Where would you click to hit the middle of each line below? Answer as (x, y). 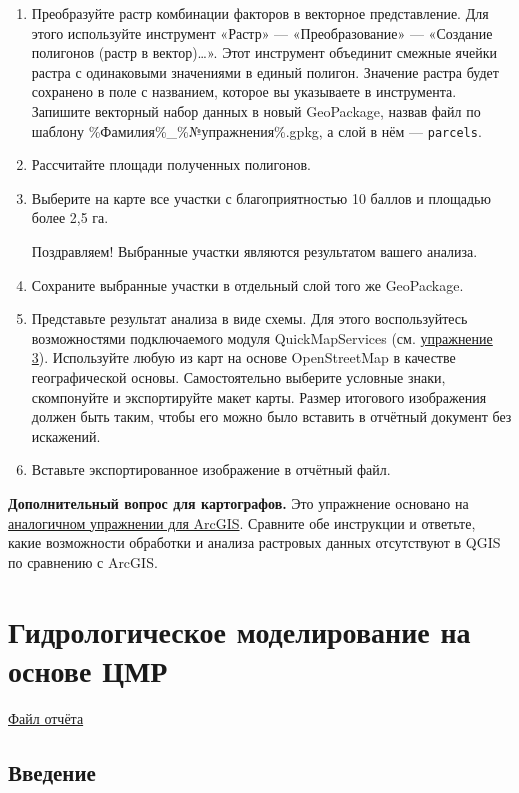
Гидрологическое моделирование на (239, 630)
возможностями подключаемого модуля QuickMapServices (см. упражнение (262, 337)
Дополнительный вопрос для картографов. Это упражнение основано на (238, 502)
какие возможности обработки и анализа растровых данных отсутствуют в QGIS (254, 542)
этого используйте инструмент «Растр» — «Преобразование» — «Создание (262, 32)
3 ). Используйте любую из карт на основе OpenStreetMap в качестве (243, 357)
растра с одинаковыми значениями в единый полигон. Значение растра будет (265, 71)
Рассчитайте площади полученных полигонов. (171, 164)
